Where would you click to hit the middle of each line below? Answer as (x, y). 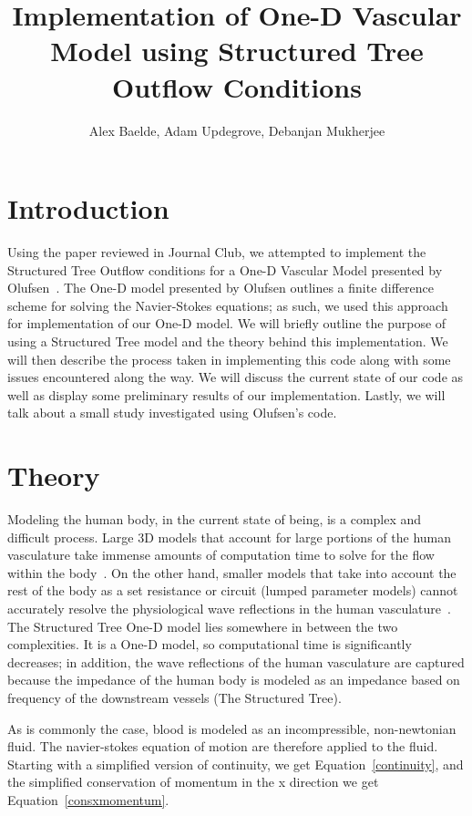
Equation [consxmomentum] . (88, 800)
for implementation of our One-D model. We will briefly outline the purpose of (227, 323)
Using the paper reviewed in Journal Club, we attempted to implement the (217, 252)
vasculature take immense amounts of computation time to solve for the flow (221, 555)
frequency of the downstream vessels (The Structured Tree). (174, 698)
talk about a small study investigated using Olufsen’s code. (172, 413)
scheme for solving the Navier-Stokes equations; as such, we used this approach (228, 305)
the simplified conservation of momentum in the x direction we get (193, 782)
